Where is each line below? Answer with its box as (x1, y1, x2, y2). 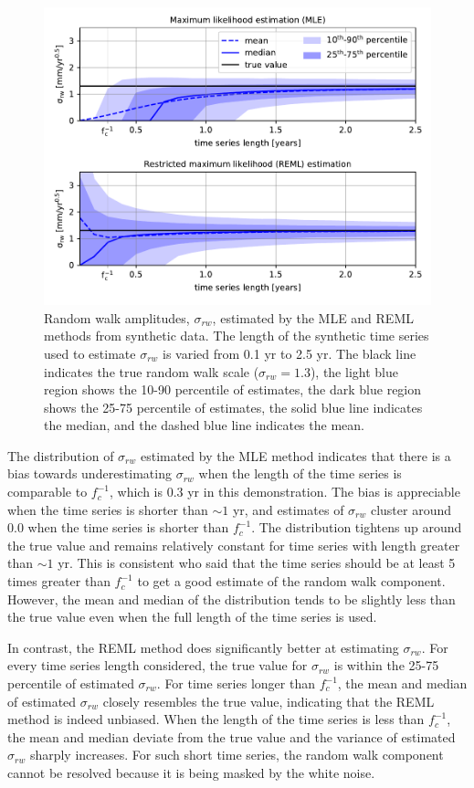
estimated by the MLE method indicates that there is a (140, 446, 451, 465)
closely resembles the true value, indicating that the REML (102, 691, 435, 710)
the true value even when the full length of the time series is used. (7, 607, 377, 626)
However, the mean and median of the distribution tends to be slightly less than (7, 589, 456, 608)
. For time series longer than (156, 674, 315, 693)
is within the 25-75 (333, 656, 439, 675)
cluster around (370, 499, 452, 519)
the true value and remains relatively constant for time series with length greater (7, 535, 460, 554)
